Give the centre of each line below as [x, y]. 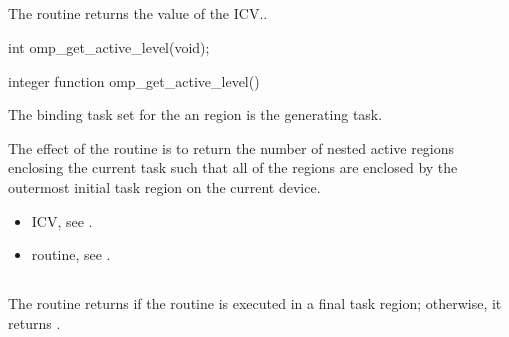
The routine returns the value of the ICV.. [138, 13]
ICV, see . [62, 220]
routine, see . [71, 254]
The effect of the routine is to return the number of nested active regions [231, 147]
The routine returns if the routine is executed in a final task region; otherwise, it [255, 303]
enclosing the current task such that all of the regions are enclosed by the [233, 167]
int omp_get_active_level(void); [109, 46]
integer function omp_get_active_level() [134, 80]
